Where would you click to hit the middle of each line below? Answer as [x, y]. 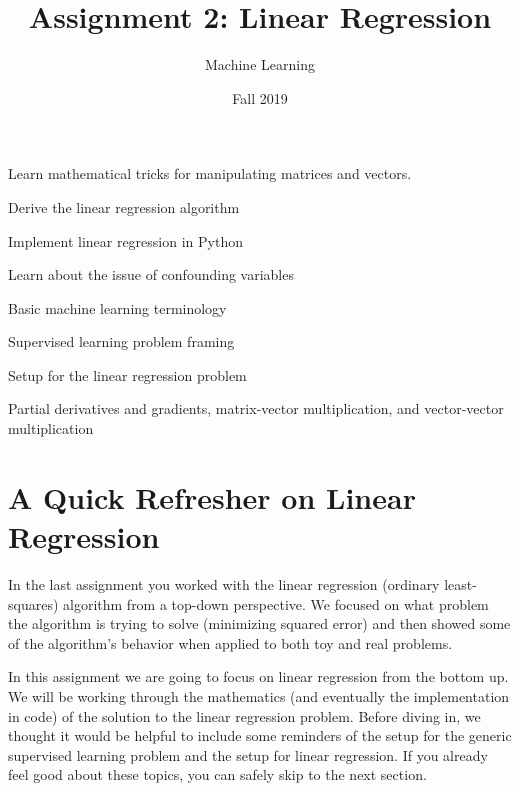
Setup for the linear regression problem [127, 374]
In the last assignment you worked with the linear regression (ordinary [224, 583]
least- [460, 583]
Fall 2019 [260, 97]
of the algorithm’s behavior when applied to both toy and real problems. [230, 642]
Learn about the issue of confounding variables [151, 274]
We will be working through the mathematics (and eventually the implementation [259, 695]
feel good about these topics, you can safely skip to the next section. [217, 774]
